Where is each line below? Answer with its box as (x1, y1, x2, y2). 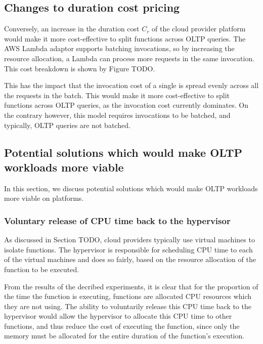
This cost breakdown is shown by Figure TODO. (4, 63, 155, 73)
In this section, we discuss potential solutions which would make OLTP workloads (4, 183, 258, 193)
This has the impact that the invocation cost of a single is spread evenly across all (4, 80, 259, 91)
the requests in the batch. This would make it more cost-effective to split (4, 90, 230, 100)
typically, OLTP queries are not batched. (4, 119, 130, 130)
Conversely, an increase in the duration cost (4, 23, 140, 34)
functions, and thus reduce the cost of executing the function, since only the (4, 320, 240, 331)
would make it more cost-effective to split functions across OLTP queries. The (4, 33, 246, 44)
